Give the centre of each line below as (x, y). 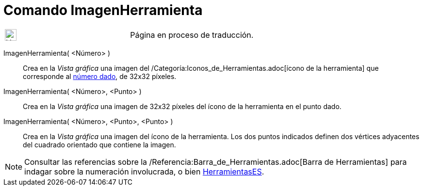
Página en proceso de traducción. (192, 35)
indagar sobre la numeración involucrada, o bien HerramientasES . (144, 171)
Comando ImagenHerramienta (103, 10)
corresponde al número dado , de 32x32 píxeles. (100, 76)
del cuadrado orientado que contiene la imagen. (99, 144)
